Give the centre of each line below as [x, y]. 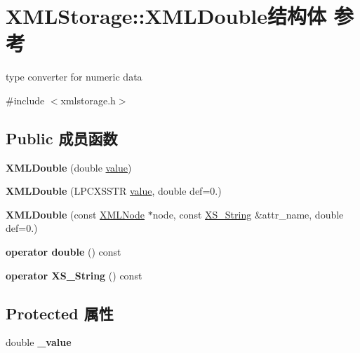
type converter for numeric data [74, 77]
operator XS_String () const [74, 275]
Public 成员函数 [62, 138]
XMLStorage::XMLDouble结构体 [166, 16]
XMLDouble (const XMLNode [75, 214]
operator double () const [64, 252]
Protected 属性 [60, 313]
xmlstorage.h [88, 100]
